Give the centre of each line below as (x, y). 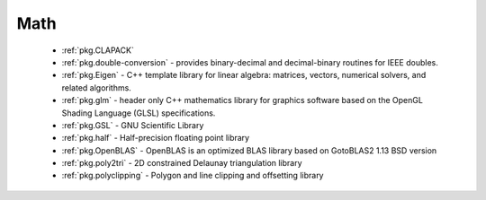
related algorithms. (97, 87)
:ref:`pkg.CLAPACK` (98, 50)
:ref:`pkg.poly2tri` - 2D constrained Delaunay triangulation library (182, 163)
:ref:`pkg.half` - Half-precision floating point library (156, 138)
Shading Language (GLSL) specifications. (139, 113)
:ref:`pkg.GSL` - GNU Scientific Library (133, 125)
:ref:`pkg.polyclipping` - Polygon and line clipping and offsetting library (193, 176)
